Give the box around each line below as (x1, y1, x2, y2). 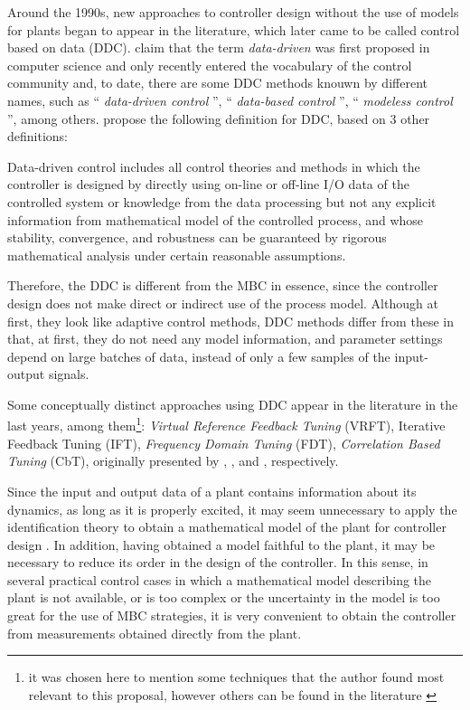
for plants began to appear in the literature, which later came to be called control (7, 20, 460, 39)
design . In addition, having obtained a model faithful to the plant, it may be (7, 535, 436, 554)
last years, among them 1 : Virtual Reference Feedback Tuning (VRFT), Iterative (7, 413, 446, 435)
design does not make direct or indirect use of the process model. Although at (7, 293, 438, 312)
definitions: (7, 127, 68, 146)
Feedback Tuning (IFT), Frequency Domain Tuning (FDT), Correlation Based (7, 433, 440, 452)
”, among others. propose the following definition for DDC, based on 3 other (7, 109, 430, 128)
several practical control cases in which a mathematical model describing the (7, 570, 432, 589)
